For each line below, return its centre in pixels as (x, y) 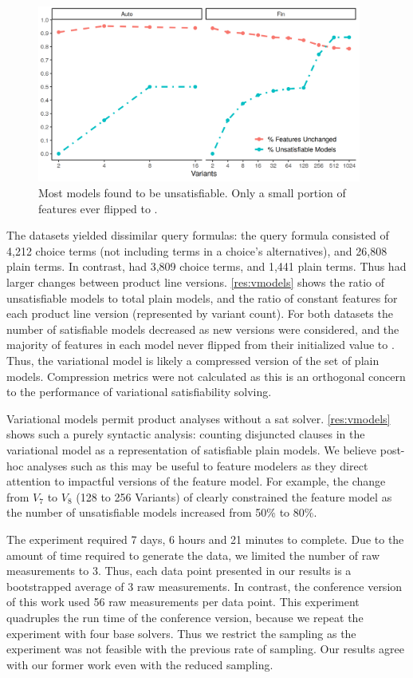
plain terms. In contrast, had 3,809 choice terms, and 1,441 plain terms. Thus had (206, 266)
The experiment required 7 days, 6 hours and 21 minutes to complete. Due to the (205, 539)
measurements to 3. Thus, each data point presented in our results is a (179, 571)
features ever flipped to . (98, 208)
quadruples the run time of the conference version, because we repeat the (185, 617)
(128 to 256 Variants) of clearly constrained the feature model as (234, 496)
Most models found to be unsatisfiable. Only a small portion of (192, 193)
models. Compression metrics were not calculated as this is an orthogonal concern (206, 376)
